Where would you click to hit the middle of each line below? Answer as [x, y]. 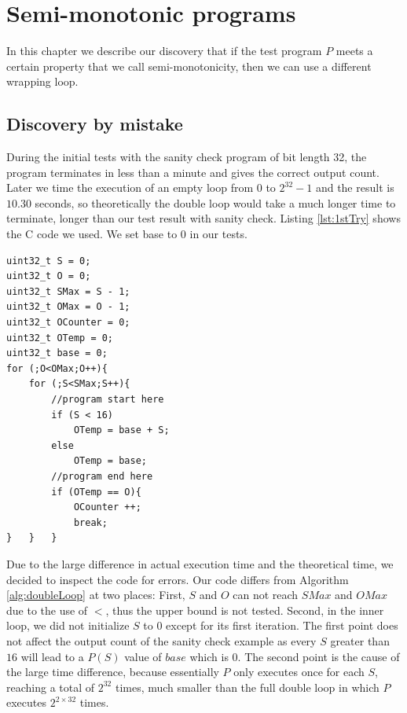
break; [90, 522]
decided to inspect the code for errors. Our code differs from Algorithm [178, 579]
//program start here [108, 400]
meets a [354, 51]
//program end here [102, 476]
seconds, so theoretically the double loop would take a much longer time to [215, 202]
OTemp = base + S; [121, 430]
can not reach [266, 595]
